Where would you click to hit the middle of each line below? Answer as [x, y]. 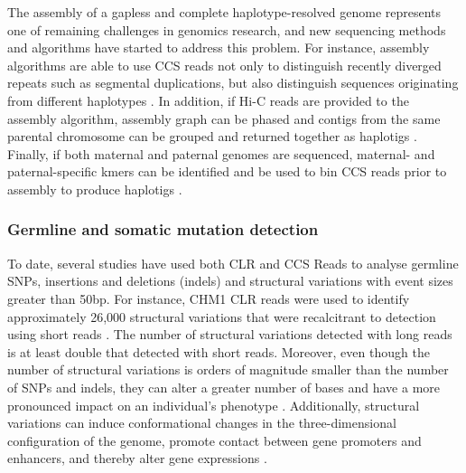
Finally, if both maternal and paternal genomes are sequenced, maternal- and [221, 153]
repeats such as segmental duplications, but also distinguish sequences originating [233, 83]
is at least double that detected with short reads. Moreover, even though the [219, 351]
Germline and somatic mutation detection [163, 229]
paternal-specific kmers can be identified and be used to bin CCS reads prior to [227, 171]
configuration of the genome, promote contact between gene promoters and [214, 440]
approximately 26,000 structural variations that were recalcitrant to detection [222, 316]
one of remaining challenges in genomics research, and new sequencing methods [227, 29]
